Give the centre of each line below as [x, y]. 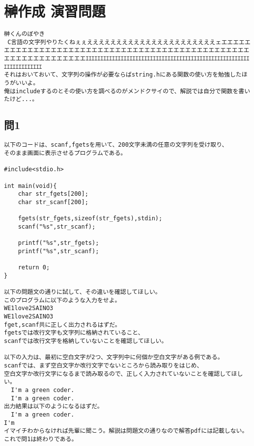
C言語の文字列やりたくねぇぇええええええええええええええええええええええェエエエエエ [129, 42]
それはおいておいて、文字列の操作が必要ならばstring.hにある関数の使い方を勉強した [123, 75]
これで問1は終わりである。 [41, 439]
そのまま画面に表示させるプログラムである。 [65, 153]
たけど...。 [21, 99]
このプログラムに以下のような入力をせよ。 [62, 300]
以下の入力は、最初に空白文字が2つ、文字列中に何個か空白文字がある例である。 [114, 357]
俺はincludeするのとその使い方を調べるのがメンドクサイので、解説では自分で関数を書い [127, 91]
